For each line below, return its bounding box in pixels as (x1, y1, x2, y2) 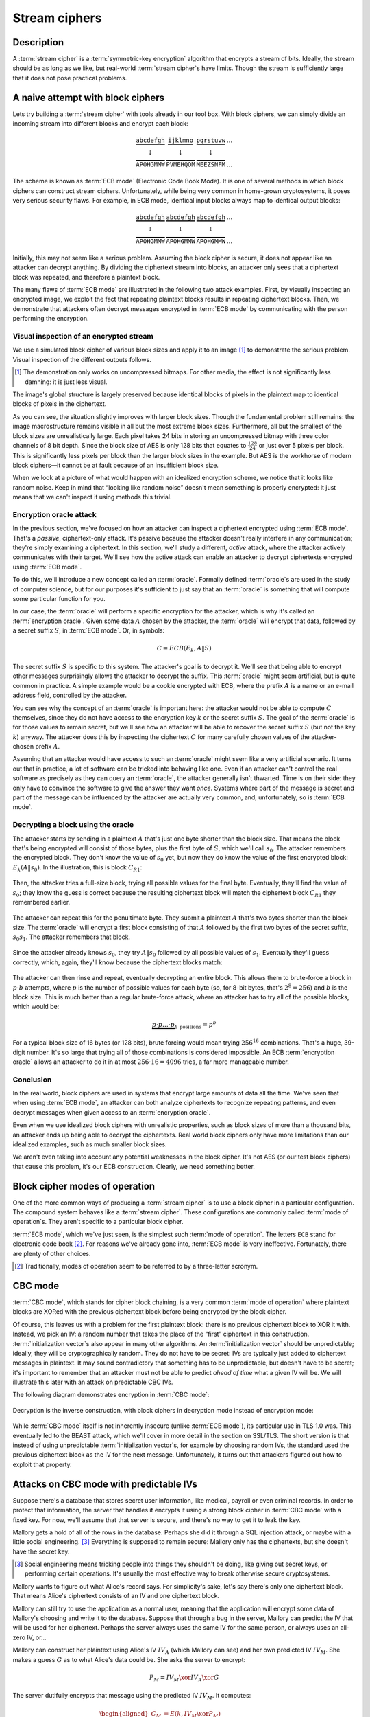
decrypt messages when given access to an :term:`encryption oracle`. (12, 1108, 211, 1116)
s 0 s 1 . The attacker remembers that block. (12, 933, 130, 942)
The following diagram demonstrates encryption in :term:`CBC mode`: (12, 1391, 210, 1399)
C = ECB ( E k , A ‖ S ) (156, 644, 212, 654)
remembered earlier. (12, 898, 71, 906)
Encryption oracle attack (12, 510, 97, 519)
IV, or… (27, 1633, 47, 1641)
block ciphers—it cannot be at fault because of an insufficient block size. (12, 461, 219, 469)
